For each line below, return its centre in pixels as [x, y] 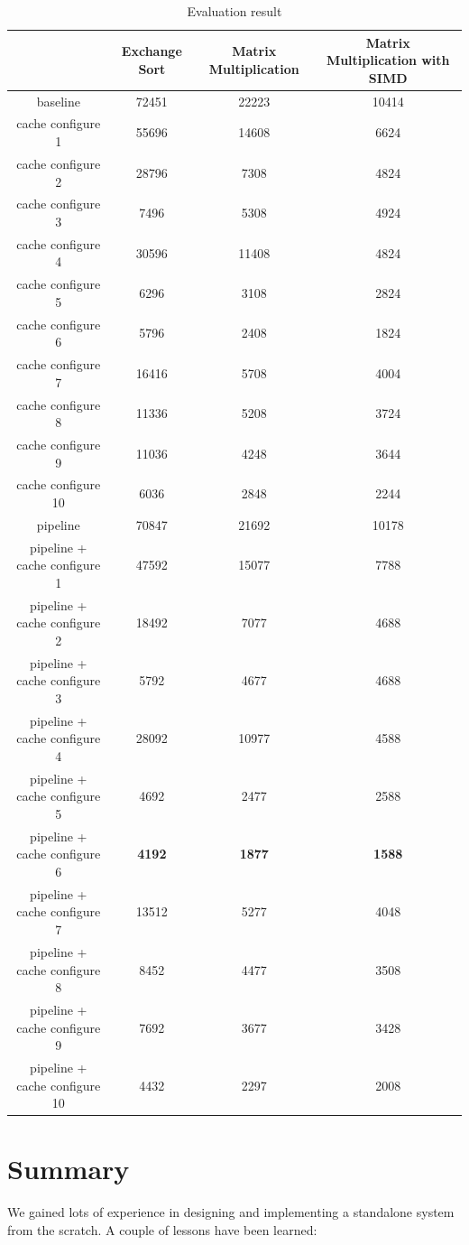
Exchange [152, 51]
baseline [58, 101]
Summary [69, 1169]
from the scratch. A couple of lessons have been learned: [162, 1229]
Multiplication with [388, 60]
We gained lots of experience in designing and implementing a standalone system [231, 1212]
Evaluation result [234, 11]
